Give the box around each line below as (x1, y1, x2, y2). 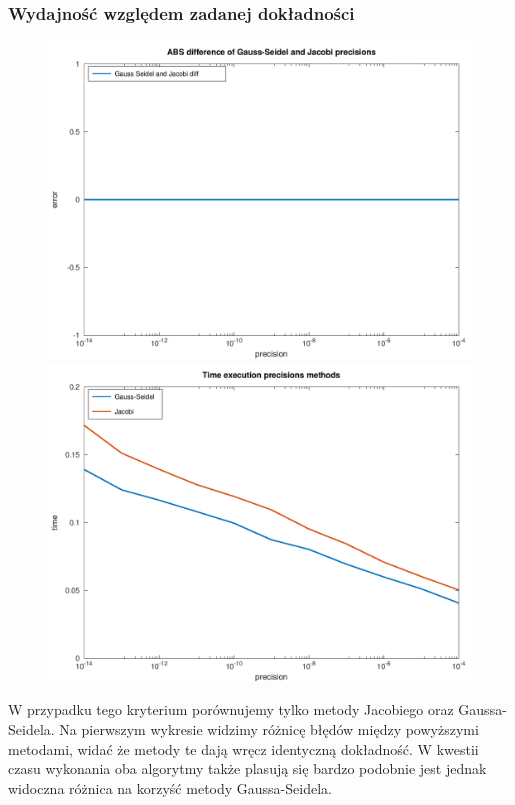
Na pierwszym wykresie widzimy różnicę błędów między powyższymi (59, 719, 479, 739)
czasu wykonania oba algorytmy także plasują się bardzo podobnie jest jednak (8, 758, 487, 779)
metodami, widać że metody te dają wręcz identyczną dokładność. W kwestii (8, 738, 479, 759)
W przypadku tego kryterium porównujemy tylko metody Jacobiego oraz (8, 699, 454, 720)
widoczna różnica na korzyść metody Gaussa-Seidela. (8, 777, 332, 798)
